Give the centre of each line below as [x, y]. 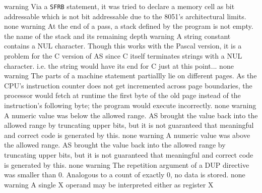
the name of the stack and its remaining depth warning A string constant [117, 36]
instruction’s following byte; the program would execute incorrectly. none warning [130, 105]
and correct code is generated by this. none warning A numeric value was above [127, 135]
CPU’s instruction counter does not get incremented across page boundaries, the [128, 85]
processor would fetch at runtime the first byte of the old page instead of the [122, 95]
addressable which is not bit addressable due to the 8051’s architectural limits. [125, 16]
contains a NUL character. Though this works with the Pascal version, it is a [123, 46]
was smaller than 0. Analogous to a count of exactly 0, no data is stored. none [125, 175]
